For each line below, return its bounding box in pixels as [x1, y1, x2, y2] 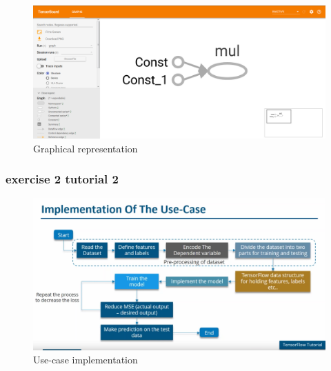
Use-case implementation [33, 352, 138, 367]
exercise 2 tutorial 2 [6, 170, 119, 188]
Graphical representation [33, 141, 138, 155]
